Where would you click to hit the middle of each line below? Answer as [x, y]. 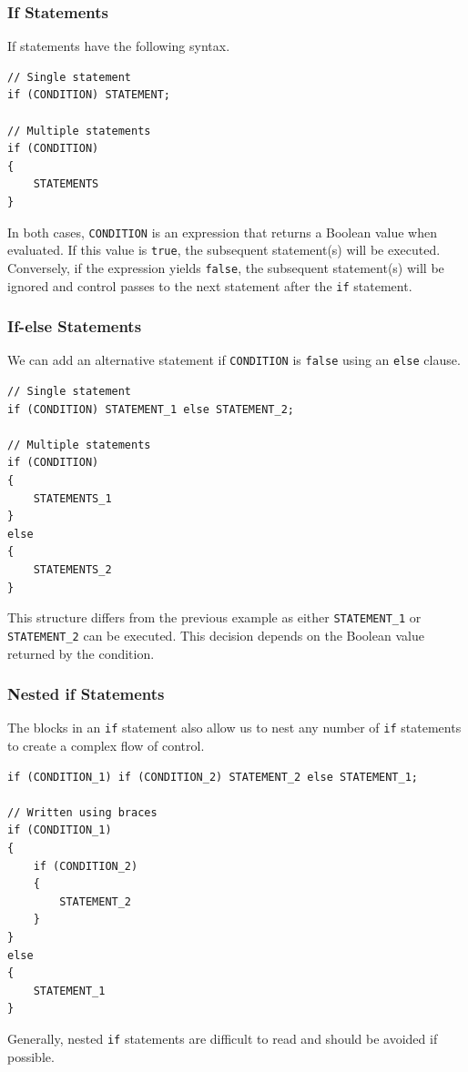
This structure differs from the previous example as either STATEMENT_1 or [214, 617]
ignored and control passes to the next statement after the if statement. [210, 285]
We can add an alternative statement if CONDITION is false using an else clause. [234, 360]
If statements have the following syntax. [119, 46]
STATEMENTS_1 [72, 498]
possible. [31, 1056]
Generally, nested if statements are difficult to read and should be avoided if [223, 1038]
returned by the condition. [81, 653]
